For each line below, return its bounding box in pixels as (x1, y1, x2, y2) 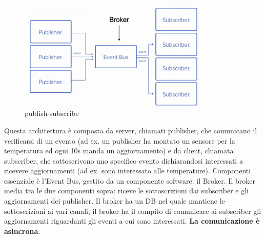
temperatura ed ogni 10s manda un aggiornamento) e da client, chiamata (4, 145, 234, 156)
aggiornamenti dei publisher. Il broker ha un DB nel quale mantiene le (4, 195, 225, 206)
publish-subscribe (25, 108, 79, 118)
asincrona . (4, 225, 40, 236)
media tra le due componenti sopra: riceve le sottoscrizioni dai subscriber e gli (4, 185, 249, 196)
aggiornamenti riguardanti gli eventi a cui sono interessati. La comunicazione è (4, 215, 260, 226)
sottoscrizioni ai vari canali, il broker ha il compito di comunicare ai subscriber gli (4, 205, 261, 216)
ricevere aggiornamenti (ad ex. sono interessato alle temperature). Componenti (4, 165, 251, 176)
